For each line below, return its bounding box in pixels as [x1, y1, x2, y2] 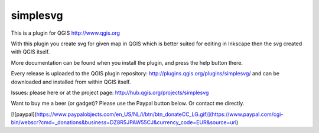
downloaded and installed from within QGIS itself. [11, 78, 131, 85]
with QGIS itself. [11, 48, 50, 55]
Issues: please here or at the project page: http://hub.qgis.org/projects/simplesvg [11, 89, 209, 96]
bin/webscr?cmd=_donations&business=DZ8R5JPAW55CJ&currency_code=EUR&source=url [11, 119, 237, 126]
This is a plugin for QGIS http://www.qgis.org [11, 29, 121, 36]
